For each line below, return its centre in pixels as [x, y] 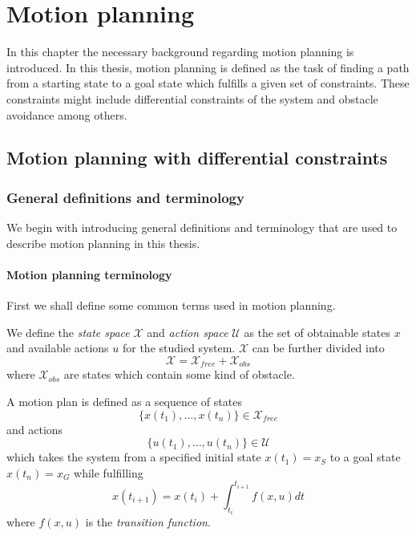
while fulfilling [109, 472]
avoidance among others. [67, 114]
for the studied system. [179, 348]
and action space [188, 332]
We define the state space [68, 332]
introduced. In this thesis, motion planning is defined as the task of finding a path [208, 67]
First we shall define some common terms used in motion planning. [171, 305]
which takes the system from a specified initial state [134, 457]
